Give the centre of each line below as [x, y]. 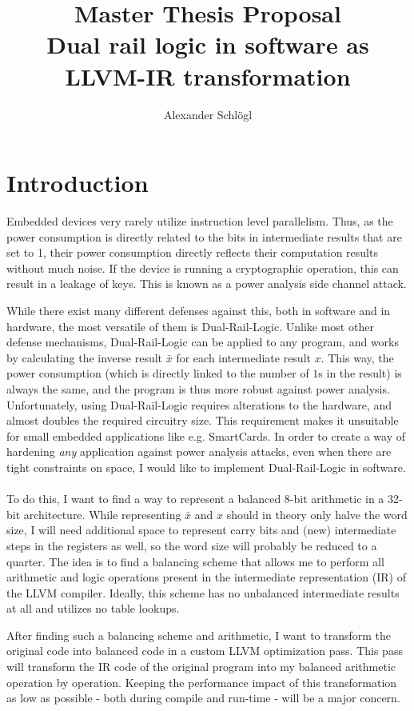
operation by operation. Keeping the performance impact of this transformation [202, 682]
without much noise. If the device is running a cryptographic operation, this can [203, 268]
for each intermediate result [243, 357]
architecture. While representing [102, 514]
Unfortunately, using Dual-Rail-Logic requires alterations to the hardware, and [199, 404]
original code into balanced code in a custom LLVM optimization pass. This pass [205, 651]
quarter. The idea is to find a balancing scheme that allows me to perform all [195, 561]
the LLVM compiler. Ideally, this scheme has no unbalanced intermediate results [203, 592]
